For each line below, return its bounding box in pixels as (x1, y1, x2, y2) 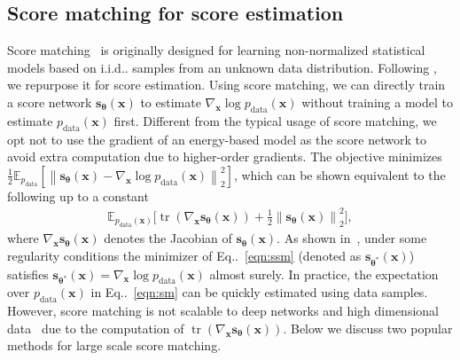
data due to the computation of (7, 318, 184, 337)
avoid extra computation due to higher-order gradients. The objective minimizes (7, 147, 442, 166)
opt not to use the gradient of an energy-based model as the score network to (7, 129, 426, 148)
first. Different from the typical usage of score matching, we (113, 111, 437, 129)
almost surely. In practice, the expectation (209, 264, 439, 283)
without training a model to (301, 92, 453, 111)
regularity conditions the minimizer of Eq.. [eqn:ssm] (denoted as (7, 246, 362, 264)
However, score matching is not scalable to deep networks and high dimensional (7, 301, 439, 320)
